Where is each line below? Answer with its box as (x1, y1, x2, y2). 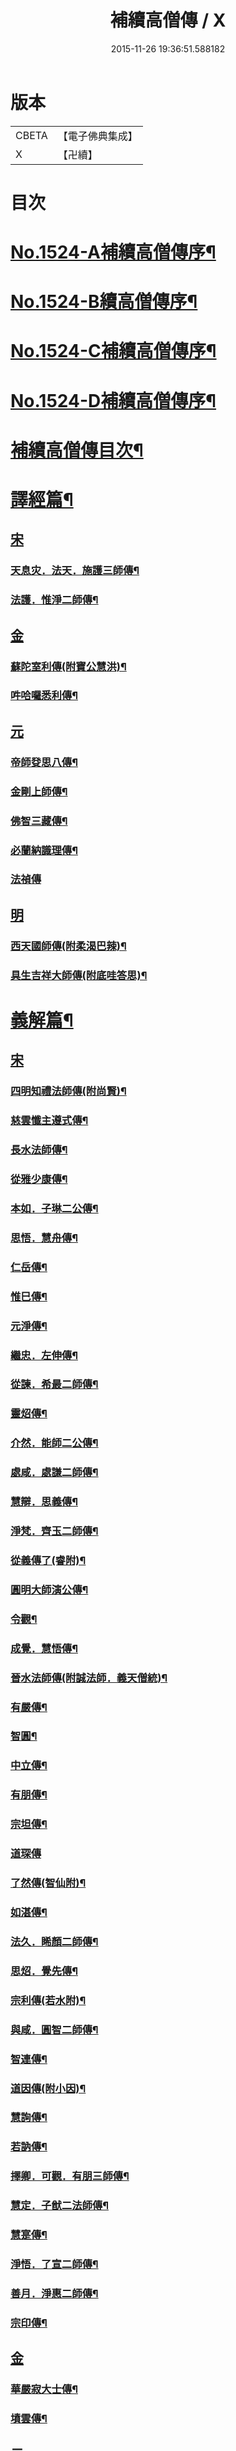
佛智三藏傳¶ (10, 814, 68, 828)
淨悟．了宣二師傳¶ (10, 2257, 99, 2271)
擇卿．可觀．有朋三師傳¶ (10, 2169, 130, 2183)
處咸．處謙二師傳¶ (10, 1466, 99, 1480)
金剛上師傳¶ (10, 784, 68, 798)
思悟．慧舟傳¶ (10, 1231, 78, 1245)
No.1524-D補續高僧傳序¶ (10, 389, 217, 412)
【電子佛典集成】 (57, 129, 138, 143)
